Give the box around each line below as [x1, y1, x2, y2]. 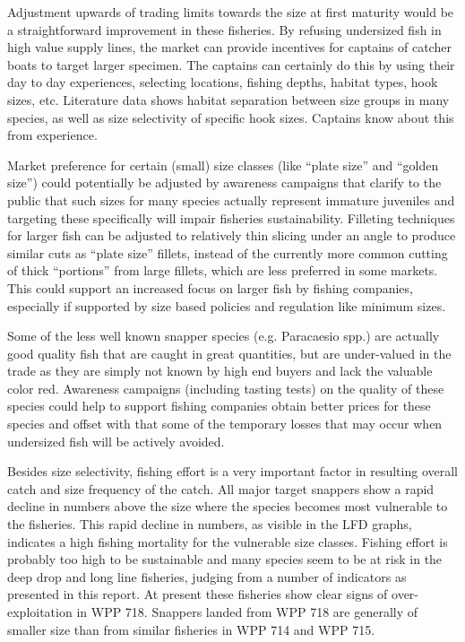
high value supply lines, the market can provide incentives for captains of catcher [7, 38, 452, 56]
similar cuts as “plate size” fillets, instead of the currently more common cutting [7, 243, 448, 262]
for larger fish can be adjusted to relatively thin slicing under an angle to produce [7, 226, 456, 245]
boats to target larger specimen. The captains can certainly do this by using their [7, 55, 455, 74]
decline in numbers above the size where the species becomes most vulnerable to [7, 497, 448, 516]
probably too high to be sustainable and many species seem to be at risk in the [7, 550, 443, 568]
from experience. [7, 126, 98, 144]
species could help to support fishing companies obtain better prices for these [7, 396, 431, 415]
